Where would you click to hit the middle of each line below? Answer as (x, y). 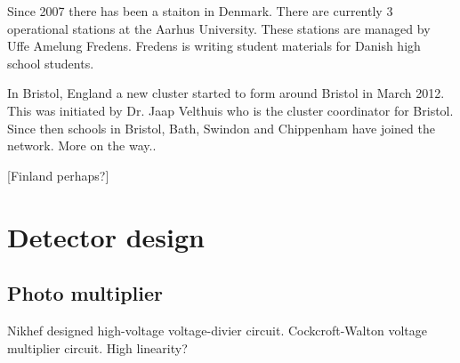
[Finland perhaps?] (58, 175)
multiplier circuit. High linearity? (97, 347)
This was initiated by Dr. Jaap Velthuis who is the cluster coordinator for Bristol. (230, 110)
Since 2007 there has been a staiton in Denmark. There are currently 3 (200, 11)
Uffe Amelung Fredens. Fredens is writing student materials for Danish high (214, 46)
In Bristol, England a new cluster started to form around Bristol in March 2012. (226, 93)
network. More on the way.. (82, 145)
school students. (51, 63)
